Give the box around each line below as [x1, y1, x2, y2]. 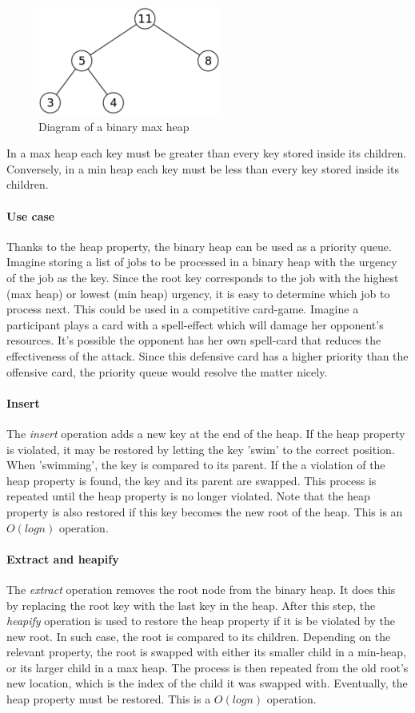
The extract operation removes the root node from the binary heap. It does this [6, 580, 396, 597]
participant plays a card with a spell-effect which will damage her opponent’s [6, 316, 384, 333]
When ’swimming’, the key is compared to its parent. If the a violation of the [6, 456, 385, 473]
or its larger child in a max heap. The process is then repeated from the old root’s [6, 659, 409, 675]
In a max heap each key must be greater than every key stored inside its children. [6, 145, 407, 161]
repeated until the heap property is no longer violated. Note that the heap [6, 488, 370, 504]
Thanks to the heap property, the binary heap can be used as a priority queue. [6, 237, 392, 254]
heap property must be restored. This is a [6, 691, 211, 707]
